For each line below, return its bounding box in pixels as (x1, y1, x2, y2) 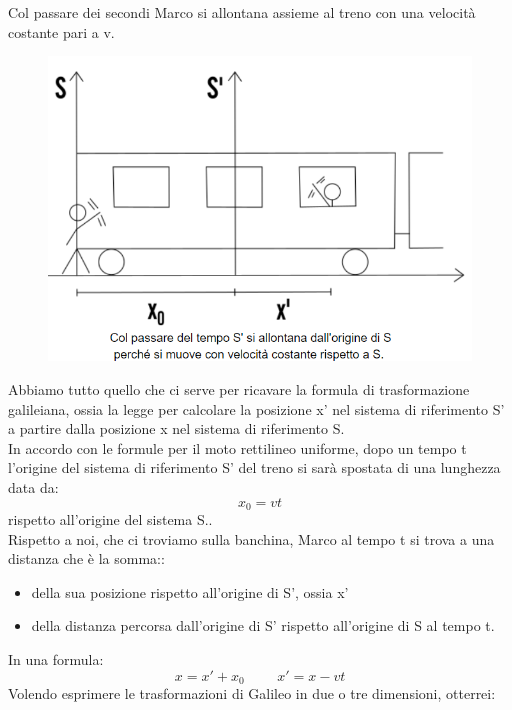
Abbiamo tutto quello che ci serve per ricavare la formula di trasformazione (8, 379, 470, 399)
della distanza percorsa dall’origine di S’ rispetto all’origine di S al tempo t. (31, 615, 495, 636)
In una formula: (8, 648, 104, 669)
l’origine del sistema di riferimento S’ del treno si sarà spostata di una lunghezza (8, 457, 501, 478)
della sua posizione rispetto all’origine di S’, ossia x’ (31, 581, 349, 602)
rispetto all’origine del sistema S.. (8, 509, 213, 530)
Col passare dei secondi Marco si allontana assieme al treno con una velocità (8, 2, 476, 22)
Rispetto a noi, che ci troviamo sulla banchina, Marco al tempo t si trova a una (8, 528, 495, 549)
